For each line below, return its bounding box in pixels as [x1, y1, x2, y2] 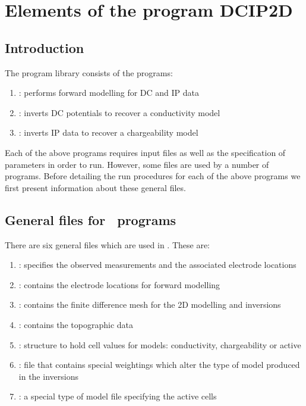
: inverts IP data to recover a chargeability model [18, 126, 198, 139]
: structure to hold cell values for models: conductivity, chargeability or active [18, 338, 301, 351]
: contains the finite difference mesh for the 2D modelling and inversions [18, 298, 281, 311]
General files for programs [5, 210, 176, 229]
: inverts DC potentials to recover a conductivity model [18, 106, 220, 118]
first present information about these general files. [5, 181, 186, 193]
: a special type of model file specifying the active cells [18, 390, 217, 402]
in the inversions [18, 370, 78, 382]
